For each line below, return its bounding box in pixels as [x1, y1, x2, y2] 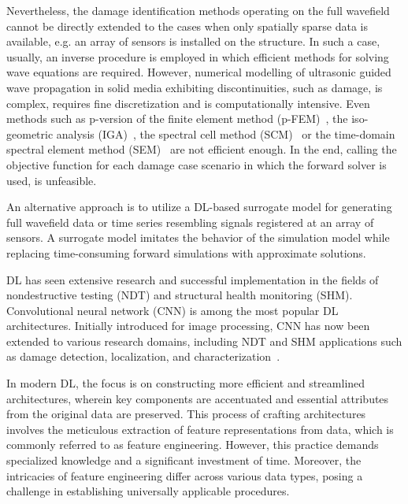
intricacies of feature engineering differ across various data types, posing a [6, 467, 363, 484]
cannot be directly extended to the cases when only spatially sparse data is [6, 17, 369, 34]
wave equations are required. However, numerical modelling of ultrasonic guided [6, 64, 391, 80]
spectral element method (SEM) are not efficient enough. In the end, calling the [6, 141, 397, 157]
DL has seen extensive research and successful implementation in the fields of [6, 271, 379, 287]
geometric [6, 125, 54, 142]
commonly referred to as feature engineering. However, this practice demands [6, 436, 379, 453]
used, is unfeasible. [6, 172, 97, 188]
